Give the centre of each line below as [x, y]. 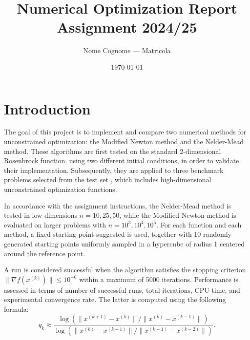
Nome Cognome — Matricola [127, 50]
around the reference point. [45, 253]
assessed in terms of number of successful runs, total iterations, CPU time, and [122, 290]
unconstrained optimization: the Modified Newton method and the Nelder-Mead [124, 142]
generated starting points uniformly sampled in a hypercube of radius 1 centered [124, 243]
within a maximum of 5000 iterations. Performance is [159, 279]
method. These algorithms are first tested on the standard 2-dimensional [113, 151]
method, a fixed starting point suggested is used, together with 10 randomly [118, 234]
